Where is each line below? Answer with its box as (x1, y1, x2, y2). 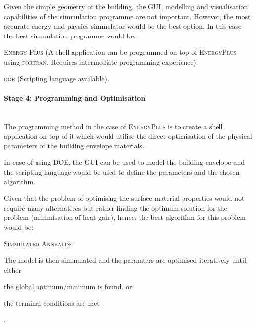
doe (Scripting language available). (4, 73, 109, 83)
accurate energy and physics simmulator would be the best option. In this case (4, 21, 242, 31)
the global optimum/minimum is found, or (4, 281, 132, 291)
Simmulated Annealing (4, 238, 74, 249)
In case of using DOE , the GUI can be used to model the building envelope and (4, 157, 245, 167)
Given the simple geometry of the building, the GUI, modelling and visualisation (4, 1, 248, 11)
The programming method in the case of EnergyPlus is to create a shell (4, 121, 223, 131)
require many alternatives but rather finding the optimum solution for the (4, 202, 227, 213)
